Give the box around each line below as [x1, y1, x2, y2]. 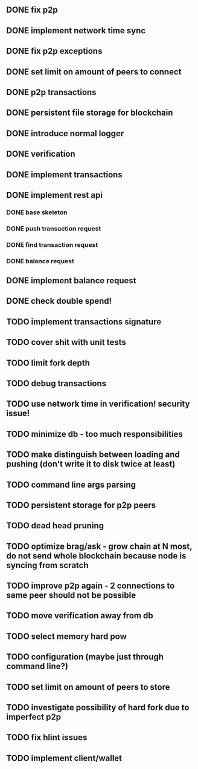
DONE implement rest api [6, 190, 103, 200]
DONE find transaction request [6, 240, 98, 249]
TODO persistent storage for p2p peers [6, 500, 156, 510]
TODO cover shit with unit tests [6, 337, 127, 347]
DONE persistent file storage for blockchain [6, 108, 173, 118]
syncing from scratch [6, 560, 89, 571]
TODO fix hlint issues [6, 732, 88, 743]
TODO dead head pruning [6, 520, 104, 531]
